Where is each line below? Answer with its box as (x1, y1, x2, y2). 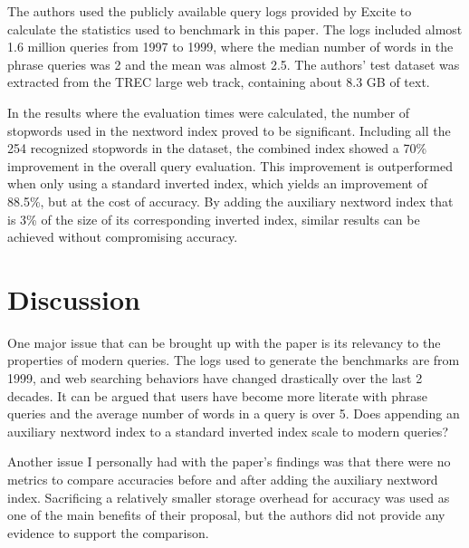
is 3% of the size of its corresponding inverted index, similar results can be (7, 209, 420, 228)
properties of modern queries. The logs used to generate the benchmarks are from (7, 351, 460, 370)
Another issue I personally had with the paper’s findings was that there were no (7, 452, 451, 471)
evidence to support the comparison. (7, 523, 209, 542)
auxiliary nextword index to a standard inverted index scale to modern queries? (7, 421, 448, 440)
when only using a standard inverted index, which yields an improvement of (7, 174, 427, 193)
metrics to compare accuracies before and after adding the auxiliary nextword (7, 470, 438, 488)
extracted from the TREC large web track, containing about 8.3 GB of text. (7, 72, 430, 91)
